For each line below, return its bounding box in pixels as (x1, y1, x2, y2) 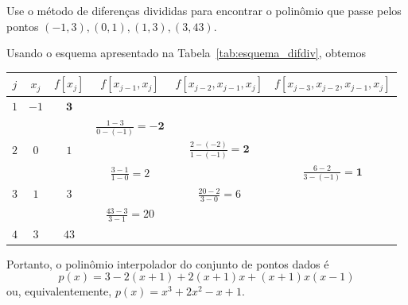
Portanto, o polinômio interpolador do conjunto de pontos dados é (6, 255, 329, 272)
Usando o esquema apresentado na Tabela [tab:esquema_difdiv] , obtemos (6, 44, 366, 61)
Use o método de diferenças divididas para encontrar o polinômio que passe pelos (6, 2, 402, 18)
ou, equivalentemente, (6, 283, 112, 299)
